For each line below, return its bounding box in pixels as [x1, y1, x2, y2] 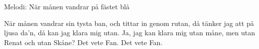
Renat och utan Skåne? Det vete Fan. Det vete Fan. [4, 37, 163, 47]
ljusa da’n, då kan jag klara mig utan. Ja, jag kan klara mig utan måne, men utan [4, 27, 256, 38]
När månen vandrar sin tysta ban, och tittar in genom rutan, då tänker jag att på [4, 18, 254, 28]
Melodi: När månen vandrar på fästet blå [4, 1, 129, 11]
